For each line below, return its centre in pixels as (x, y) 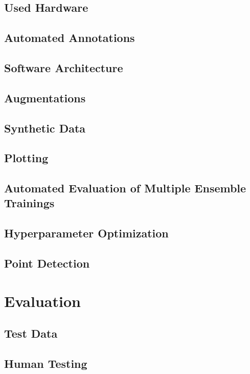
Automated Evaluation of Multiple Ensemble (125, 188)
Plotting (26, 158)
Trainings (29, 203)
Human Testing (46, 363)
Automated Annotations (70, 38)
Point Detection (47, 263)
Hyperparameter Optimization (86, 233)
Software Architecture (64, 67)
